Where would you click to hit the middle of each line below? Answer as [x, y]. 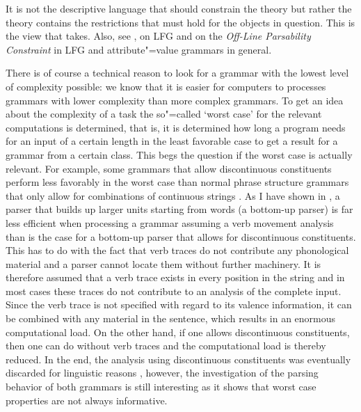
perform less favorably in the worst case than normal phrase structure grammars [177, 182]
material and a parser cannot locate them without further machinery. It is [163, 263]
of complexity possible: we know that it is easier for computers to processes [166, 86]
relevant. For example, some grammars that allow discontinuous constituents [169, 168]
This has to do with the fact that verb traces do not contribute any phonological [177, 250]
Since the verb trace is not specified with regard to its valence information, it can [179, 304]
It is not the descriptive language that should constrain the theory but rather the [179, 8]
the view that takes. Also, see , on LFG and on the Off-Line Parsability [158, 36]
